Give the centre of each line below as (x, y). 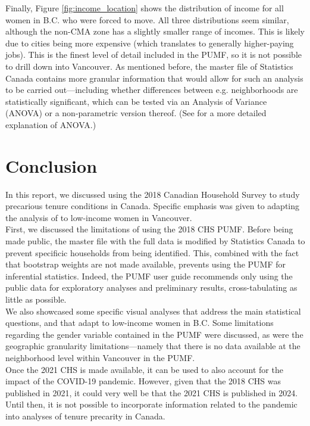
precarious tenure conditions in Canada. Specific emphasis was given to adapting (153, 206)
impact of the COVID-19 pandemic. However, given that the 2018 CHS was (143, 381)
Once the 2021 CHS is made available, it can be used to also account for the (144, 369)
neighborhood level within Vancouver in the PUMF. (100, 357)
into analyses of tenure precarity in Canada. (85, 416)
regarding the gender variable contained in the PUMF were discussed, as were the (154, 334)
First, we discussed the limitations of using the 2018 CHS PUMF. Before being (149, 229)
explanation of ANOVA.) (51, 124)
